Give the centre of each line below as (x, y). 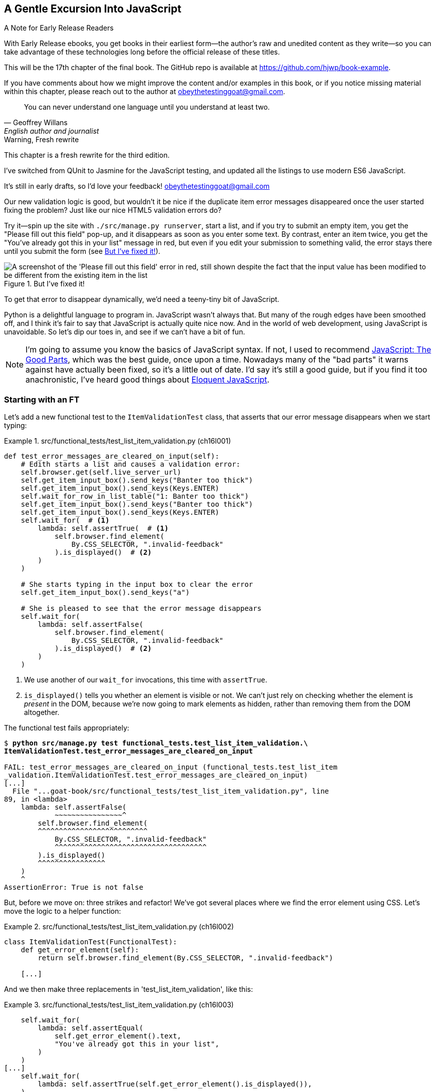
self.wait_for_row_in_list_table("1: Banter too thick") (135, 496)
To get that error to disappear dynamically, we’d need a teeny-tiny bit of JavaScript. (142, 299)
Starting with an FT (42, 399)
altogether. (42, 712)
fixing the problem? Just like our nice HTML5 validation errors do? (113, 210)
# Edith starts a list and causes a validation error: (131, 464)
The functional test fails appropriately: (67, 728)
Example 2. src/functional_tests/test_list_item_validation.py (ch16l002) (119, 927)
